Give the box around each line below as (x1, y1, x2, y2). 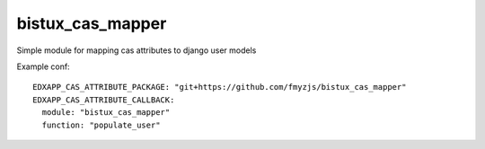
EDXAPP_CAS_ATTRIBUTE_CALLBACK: (32, 94, 175, 105)
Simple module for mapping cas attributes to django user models (16, 45, 257, 56)
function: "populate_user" (41, 119, 161, 130)
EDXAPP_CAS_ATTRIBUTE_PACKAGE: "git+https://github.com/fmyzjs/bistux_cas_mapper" (32, 82, 407, 92)
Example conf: (16, 61, 71, 72)
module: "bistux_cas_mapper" (41, 108, 171, 118)
